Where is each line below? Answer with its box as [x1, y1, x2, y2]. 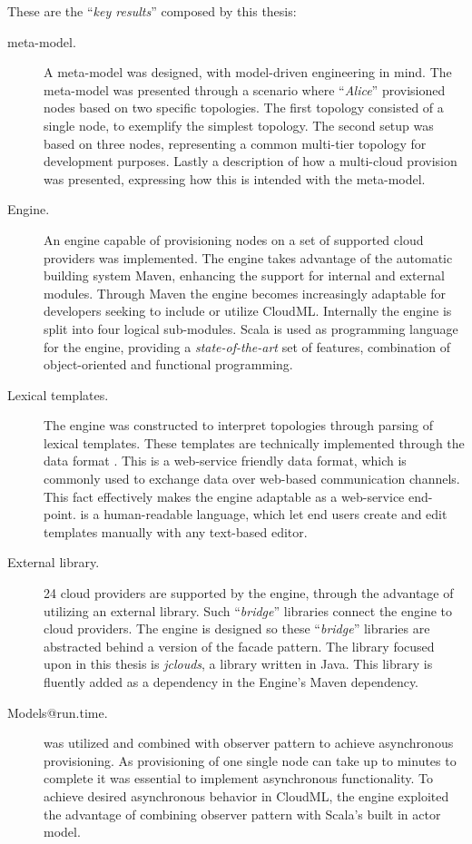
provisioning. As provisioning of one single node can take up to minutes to [44, 751, 457, 770]
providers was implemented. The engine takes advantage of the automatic [44, 248, 453, 267]
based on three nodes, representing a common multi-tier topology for [44, 133, 427, 152]
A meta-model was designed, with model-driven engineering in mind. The [44, 63, 452, 82]
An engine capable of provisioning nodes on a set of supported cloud [44, 230, 424, 249]
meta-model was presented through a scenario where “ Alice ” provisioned [44, 80, 446, 99]
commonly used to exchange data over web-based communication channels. [44, 469, 460, 488]
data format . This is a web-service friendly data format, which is [44, 451, 407, 470]
